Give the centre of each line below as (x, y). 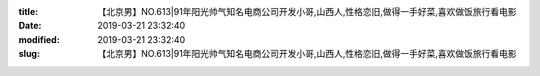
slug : (29, 54)
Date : (30, 26)
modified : (39, 39)
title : (28, 11)
